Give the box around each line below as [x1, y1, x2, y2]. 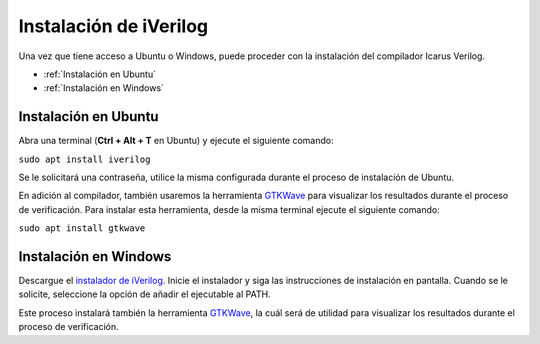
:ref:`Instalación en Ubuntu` [43, 68, 157, 80]
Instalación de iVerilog [18, 15, 209, 37]
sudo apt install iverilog [18, 153, 151, 165]
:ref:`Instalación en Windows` [43, 82, 165, 94]
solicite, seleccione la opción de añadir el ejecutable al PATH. [18, 288, 271, 300]
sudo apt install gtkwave [18, 223, 146, 234]
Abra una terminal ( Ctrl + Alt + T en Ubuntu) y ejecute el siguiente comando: [18, 135, 334, 147]
